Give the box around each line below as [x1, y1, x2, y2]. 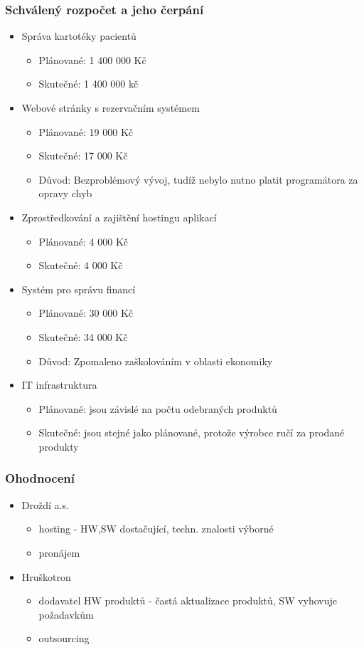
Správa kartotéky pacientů [21, 28, 136, 43]
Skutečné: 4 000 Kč [38, 258, 123, 273]
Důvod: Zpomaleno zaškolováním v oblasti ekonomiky [38, 353, 273, 368]
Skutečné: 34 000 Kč [38, 329, 128, 344]
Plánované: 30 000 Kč [38, 305, 134, 320]
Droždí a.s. [21, 497, 69, 512]
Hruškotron [21, 569, 71, 584]
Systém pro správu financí [21, 281, 136, 296]
